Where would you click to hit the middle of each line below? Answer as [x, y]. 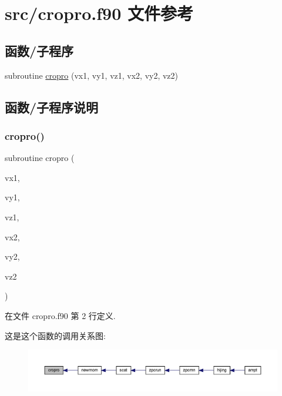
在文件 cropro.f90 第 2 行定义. [60, 315]
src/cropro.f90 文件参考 [99, 13]
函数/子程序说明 [52, 107]
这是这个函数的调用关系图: [55, 335]
